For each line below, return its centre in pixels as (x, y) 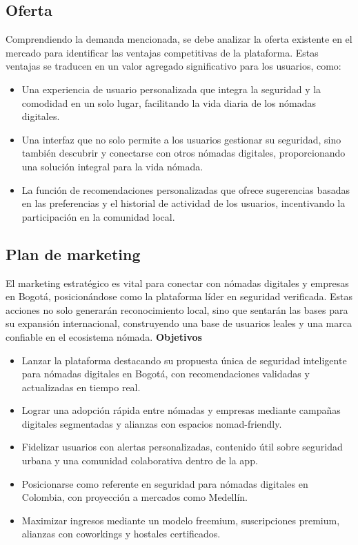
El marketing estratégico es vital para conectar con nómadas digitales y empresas (177, 283)
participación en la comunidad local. (98, 216)
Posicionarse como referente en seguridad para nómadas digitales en (165, 483)
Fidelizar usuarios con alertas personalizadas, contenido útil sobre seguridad (182, 447)
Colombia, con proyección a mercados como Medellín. (135, 497)
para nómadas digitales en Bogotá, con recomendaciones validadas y (166, 374)
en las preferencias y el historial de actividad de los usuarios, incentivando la (183, 203)
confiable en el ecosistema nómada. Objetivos (104, 336)
